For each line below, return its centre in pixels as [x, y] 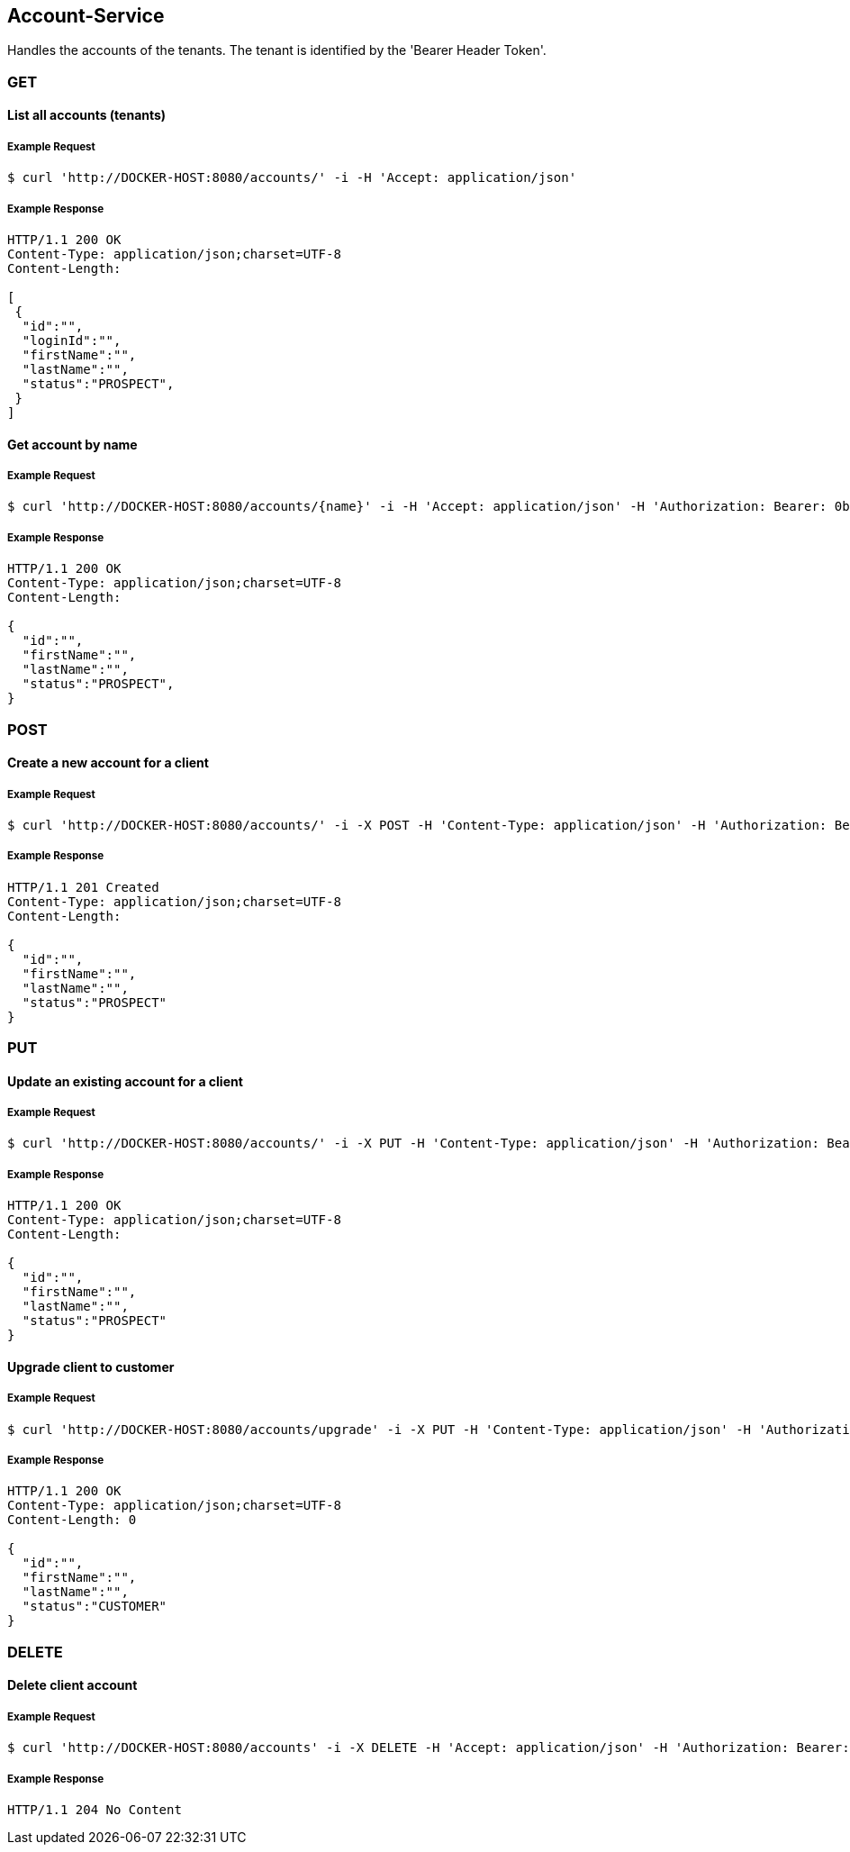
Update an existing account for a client [125, 1081]
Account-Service [86, 16]
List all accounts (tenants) [87, 115]
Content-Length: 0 [72, 1520]
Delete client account [72, 1685]
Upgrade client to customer [91, 1366]
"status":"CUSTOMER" [95, 1607]
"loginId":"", [72, 340]
